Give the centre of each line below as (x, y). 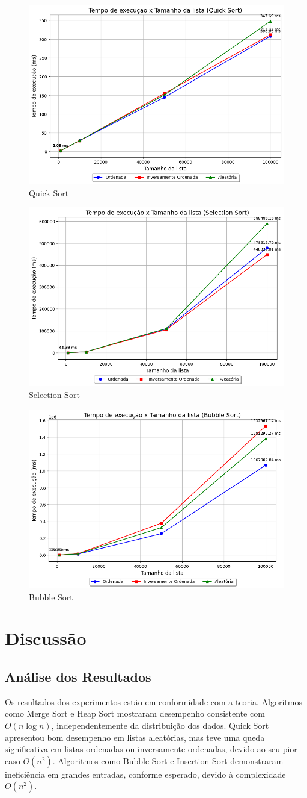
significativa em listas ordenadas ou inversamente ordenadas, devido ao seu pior (151, 749)
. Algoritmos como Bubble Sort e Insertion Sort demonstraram (168, 760)
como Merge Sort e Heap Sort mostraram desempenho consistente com (135, 713)
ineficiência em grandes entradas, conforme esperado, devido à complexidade (145, 774)
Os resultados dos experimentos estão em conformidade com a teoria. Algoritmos (153, 701)
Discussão (46, 638)
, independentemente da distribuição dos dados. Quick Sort (160, 725)
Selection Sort (54, 395)
